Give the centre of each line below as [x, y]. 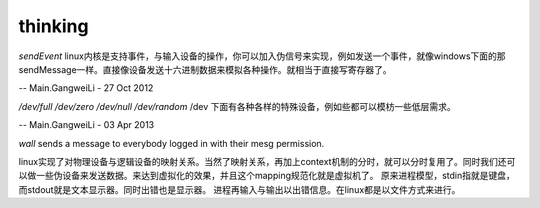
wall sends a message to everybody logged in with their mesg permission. [171, 143]
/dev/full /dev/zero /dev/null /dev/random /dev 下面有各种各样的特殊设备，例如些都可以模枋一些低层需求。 [237, 106]
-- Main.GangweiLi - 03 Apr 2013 [86, 125]
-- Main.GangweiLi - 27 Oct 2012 [86, 88]
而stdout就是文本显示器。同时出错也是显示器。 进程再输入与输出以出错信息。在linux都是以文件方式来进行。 [239, 189]
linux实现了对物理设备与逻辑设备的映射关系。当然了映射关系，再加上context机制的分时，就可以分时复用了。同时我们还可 [267, 161]
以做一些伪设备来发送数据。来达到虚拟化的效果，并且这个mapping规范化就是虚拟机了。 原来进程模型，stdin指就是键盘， [266, 176]
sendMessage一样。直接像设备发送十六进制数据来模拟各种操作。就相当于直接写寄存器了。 [205, 69]
